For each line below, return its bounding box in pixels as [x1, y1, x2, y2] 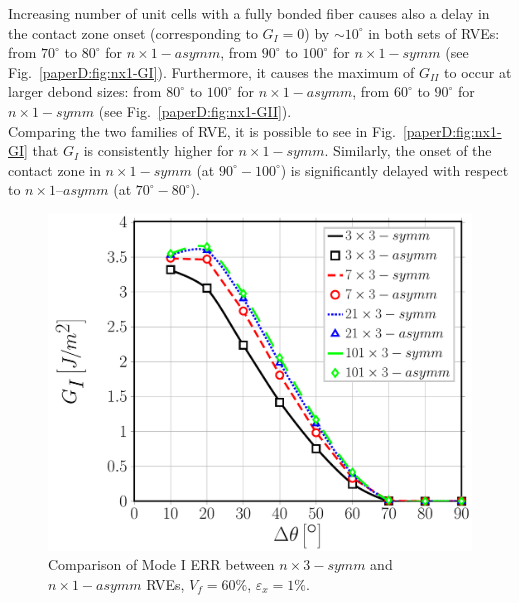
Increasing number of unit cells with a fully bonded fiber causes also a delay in [8, 3, 490, 23]
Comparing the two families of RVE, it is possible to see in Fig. [8, 120, 396, 141]
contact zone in [8, 159, 101, 180]
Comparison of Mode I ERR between [48, 554, 275, 575]
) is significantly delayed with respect [280, 159, 509, 180]
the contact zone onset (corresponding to [8, 22, 258, 43]
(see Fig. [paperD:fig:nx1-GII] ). [98, 100, 292, 121]
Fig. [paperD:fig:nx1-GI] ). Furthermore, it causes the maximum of [8, 61, 415, 82]
